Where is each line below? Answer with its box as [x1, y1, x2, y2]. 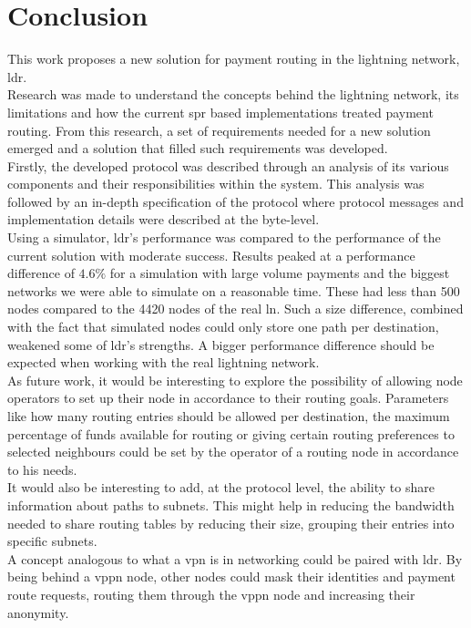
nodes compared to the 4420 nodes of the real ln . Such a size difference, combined [7, 299, 464, 318]
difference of [7, 263, 75, 283]
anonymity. [7, 602, 69, 622]
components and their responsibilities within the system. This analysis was [7, 174, 425, 193]
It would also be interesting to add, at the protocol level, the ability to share [7, 478, 435, 497]
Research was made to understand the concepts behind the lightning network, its [7, 85, 459, 104]
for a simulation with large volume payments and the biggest [109, 263, 450, 283]
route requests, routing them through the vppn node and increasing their [7, 584, 415, 603]
